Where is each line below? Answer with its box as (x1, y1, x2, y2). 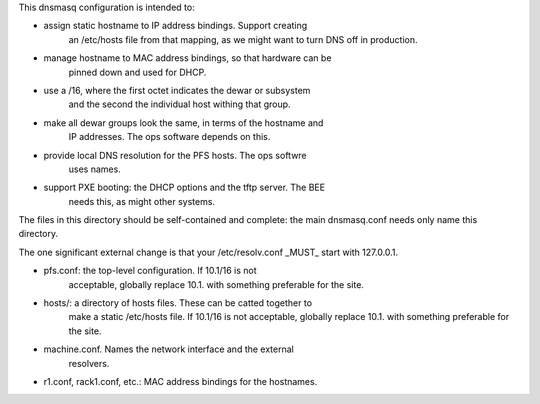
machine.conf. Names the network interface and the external (43, 343, 294, 355)
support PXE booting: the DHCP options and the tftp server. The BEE (43, 181, 325, 194)
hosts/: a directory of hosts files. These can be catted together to (43, 297, 313, 309)
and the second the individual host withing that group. (68, 98, 291, 110)
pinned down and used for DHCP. (68, 66, 207, 78)
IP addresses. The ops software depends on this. (68, 131, 271, 143)
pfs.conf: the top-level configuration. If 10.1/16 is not (43, 265, 257, 277)
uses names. (68, 163, 122, 175)
